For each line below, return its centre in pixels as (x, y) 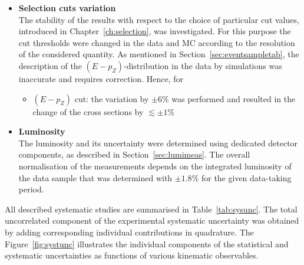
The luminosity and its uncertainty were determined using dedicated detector (158, 143)
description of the (50, 65)
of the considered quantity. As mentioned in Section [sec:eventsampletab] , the (159, 54)
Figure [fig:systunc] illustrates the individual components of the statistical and (147, 243)
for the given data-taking (246, 177)
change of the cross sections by (88, 111)
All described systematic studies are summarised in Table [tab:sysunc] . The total (151, 209)
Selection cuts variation (67, 8)
